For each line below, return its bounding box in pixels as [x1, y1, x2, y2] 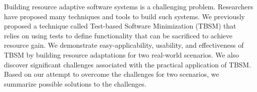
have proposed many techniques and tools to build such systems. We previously [4, 11, 245, 21]
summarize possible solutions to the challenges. [4, 78, 147, 89]
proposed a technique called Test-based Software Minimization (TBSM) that [4, 21, 236, 31]
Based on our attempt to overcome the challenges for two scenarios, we [4, 69, 219, 79]
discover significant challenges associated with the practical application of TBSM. [4, 59, 251, 69]
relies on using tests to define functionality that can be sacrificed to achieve [4, 30, 233, 40]
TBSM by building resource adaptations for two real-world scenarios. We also [4, 49, 239, 60]
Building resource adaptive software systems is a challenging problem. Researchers [4, 1, 254, 11]
